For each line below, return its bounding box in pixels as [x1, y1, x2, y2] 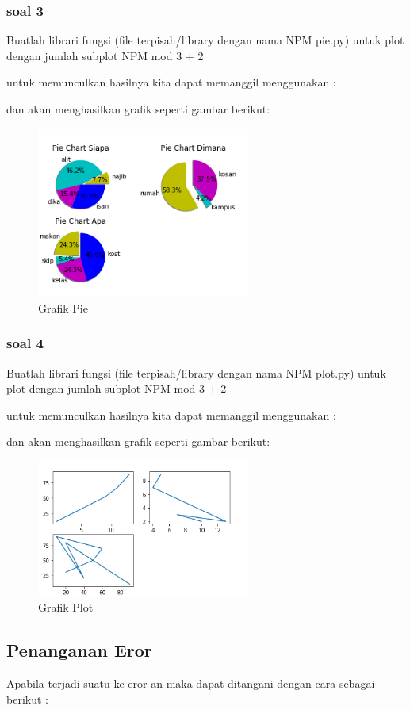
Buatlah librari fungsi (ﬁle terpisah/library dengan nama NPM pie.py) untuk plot [6, 32, 404, 48]
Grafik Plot [38, 599, 94, 616]
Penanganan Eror [6, 638, 152, 662]
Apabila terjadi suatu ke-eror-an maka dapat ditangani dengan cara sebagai [6, 675, 375, 692]
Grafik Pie [38, 299, 88, 316]
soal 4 [6, 333, 44, 353]
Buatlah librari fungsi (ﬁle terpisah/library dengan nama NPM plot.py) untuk [6, 364, 386, 381]
